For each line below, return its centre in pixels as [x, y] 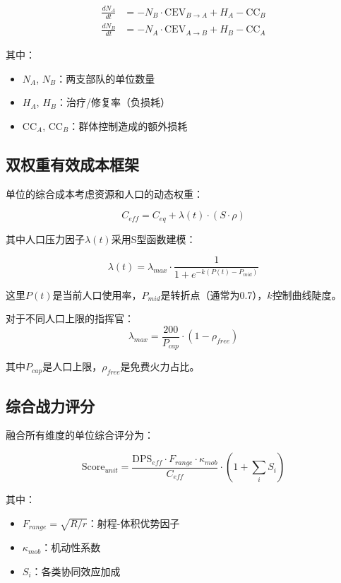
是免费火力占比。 [160, 366]
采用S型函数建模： [154, 238]
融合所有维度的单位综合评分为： [80, 435]
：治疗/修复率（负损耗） [113, 102]
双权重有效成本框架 [72, 164]
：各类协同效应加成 [76, 571]
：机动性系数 [71, 547]
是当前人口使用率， [97, 294]
